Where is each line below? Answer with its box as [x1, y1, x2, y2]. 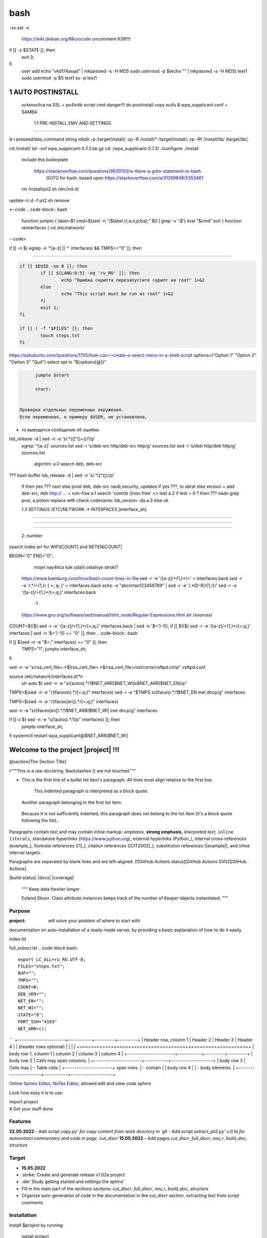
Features [9, 1118, 31, 1125]
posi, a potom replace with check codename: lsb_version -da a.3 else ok [21, 497, 169, 503]
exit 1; [40, 305, 59, 310]
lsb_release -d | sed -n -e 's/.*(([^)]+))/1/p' [9, 436, 96, 442]
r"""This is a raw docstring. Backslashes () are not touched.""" [9, 768, 136, 774]
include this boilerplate [21, 156, 68, 163]
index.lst [9, 936, 27, 942]
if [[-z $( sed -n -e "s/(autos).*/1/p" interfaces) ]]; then [9, 717, 121, 722]
